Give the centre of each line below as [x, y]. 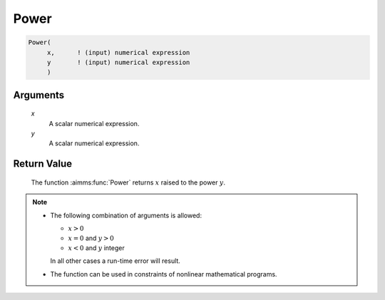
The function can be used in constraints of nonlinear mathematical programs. [164, 274]
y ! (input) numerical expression [118, 62]
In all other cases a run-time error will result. [115, 261]
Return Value [43, 164]
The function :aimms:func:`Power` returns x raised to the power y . [128, 182]
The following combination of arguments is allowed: [126, 215]
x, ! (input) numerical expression [118, 52]
